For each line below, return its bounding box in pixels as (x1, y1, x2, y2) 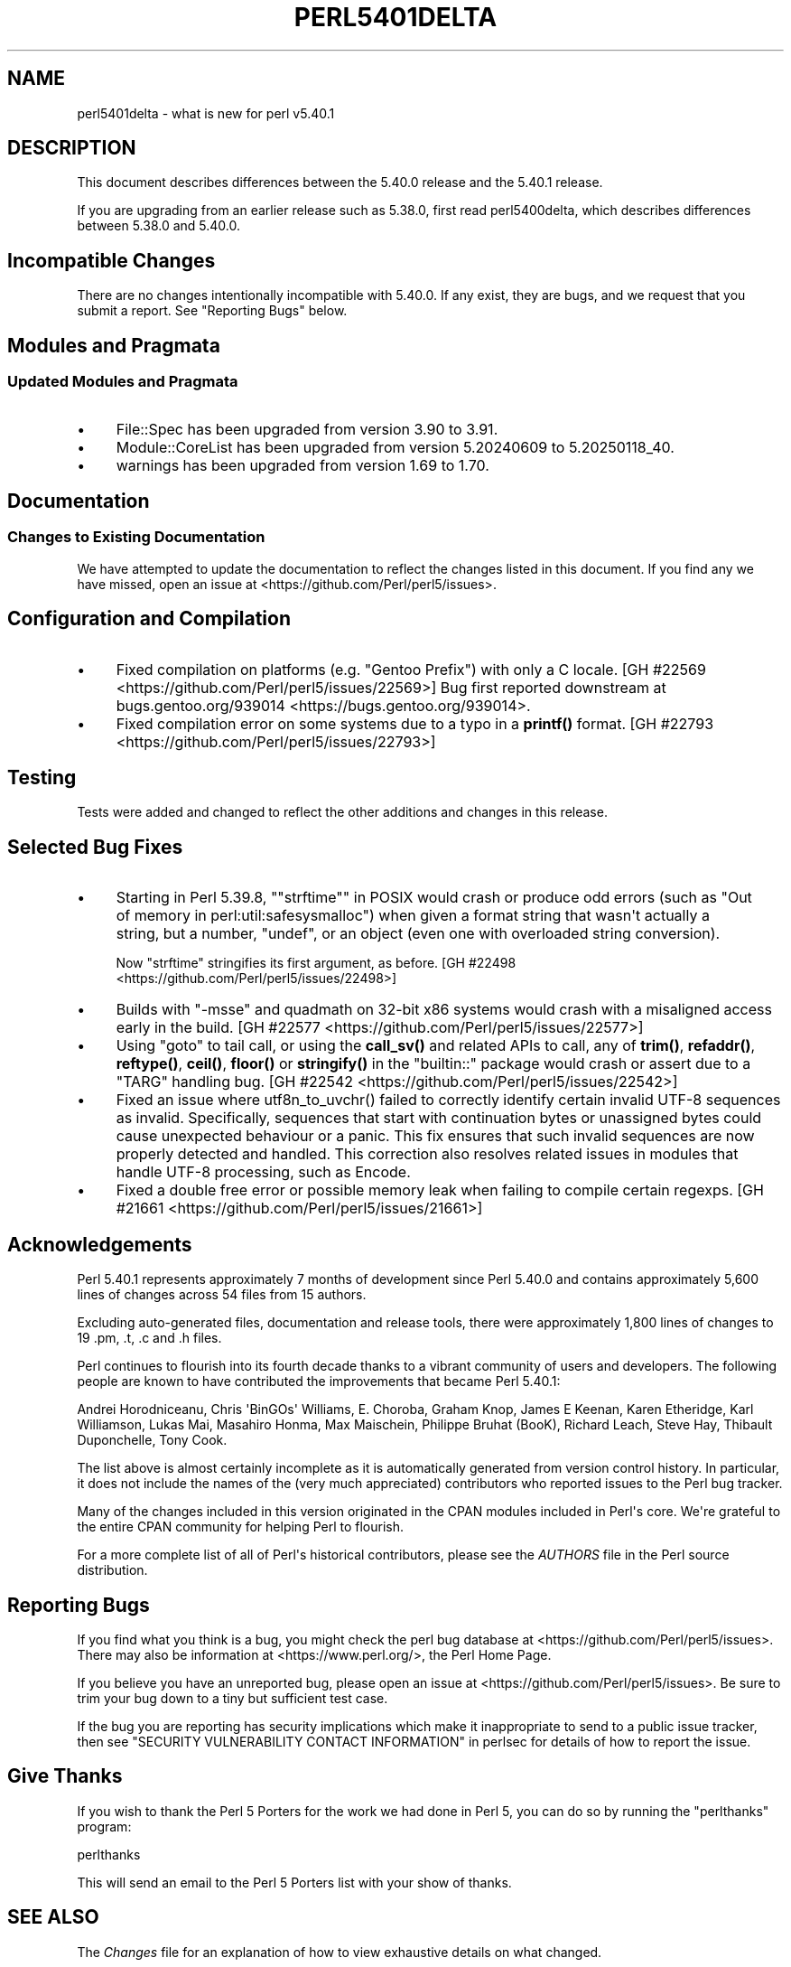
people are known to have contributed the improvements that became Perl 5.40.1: (77, 1373, 561, 1390)
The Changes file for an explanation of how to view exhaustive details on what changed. (77, 1944, 602, 1960)
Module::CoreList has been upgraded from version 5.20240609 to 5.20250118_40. (116, 437, 675, 456)
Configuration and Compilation (7, 607, 292, 631)
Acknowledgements (7, 1232, 192, 1256)
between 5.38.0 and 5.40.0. (77, 218, 240, 234)
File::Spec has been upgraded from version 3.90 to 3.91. (116, 419, 498, 438)
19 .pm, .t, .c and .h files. (77, 1330, 222, 1346)
